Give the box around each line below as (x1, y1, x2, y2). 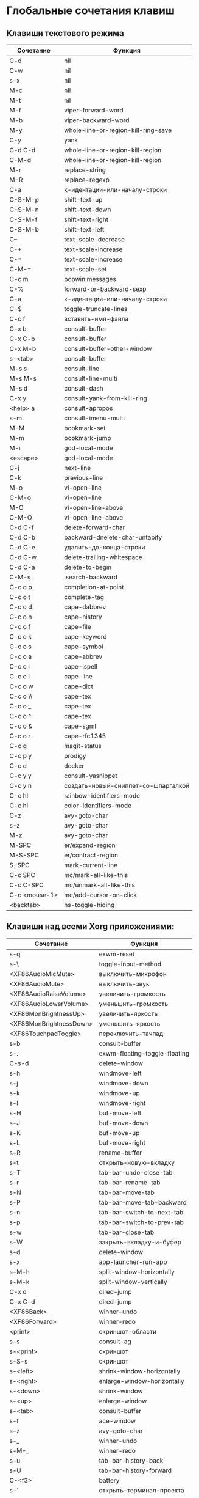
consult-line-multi (63, 374, 117, 383)
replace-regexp (63, 175, 110, 184)
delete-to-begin (63, 563, 112, 571)
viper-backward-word (63, 116, 130, 124)
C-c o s (9, 642, 32, 651)
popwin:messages (63, 275, 117, 283)
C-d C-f (9, 523, 35, 532)
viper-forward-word (63, 106, 124, 114)
